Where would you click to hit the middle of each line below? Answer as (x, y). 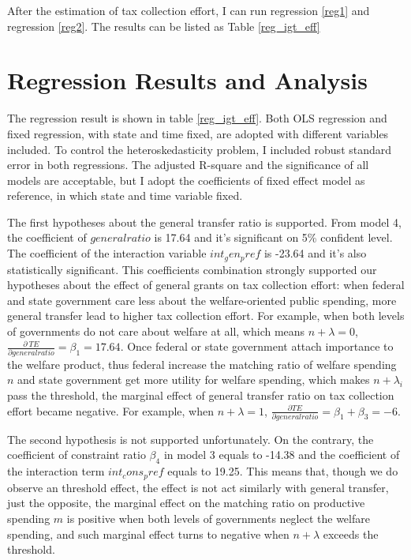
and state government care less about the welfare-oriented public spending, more (202, 300)
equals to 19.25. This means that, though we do (283, 471)
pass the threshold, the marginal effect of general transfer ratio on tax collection (201, 395)
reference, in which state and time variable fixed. (125, 195)
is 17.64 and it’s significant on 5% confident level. (273, 237)
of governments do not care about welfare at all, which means (156, 331)
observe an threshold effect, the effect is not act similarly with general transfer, (198, 487)
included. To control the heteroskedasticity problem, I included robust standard (200, 149)
